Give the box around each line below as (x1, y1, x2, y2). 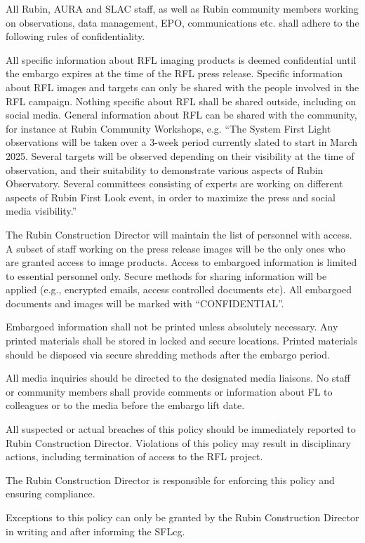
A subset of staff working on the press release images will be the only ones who (6, 241, 346, 255)
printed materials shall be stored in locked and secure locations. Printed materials (6, 333, 358, 348)
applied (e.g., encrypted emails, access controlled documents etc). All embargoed (6, 282, 352, 297)
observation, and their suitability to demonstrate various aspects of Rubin (6, 162, 324, 177)
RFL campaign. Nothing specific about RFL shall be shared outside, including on (6, 93, 357, 108)
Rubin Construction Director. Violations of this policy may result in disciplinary (6, 435, 352, 450)
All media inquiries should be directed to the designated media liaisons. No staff (6, 370, 350, 385)
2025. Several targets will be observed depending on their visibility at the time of (6, 148, 354, 163)
